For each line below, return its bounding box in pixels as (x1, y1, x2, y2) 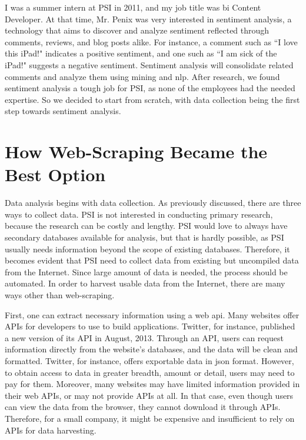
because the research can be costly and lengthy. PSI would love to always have (5, 219, 288, 232)
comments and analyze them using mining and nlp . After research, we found (5, 70, 280, 82)
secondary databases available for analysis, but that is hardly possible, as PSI (5, 231, 284, 244)
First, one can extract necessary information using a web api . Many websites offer (5, 308, 300, 321)
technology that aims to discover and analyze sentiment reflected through (5, 24, 270, 36)
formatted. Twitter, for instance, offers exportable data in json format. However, (5, 354, 294, 366)
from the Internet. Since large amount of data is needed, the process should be (5, 265, 288, 278)
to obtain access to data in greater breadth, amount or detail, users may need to (5, 366, 295, 378)
